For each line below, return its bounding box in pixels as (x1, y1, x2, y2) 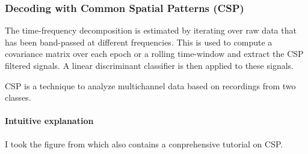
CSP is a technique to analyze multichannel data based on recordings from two (5, 79, 296, 92)
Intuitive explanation (5, 114, 94, 127)
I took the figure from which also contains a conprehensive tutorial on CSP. (5, 137, 283, 150)
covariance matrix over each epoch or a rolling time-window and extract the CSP (5, 47, 304, 60)
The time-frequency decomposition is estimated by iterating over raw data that (5, 24, 297, 37)
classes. (5, 91, 31, 104)
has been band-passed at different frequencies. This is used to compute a (5, 35, 273, 48)
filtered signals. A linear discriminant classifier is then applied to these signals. (5, 59, 294, 71)
